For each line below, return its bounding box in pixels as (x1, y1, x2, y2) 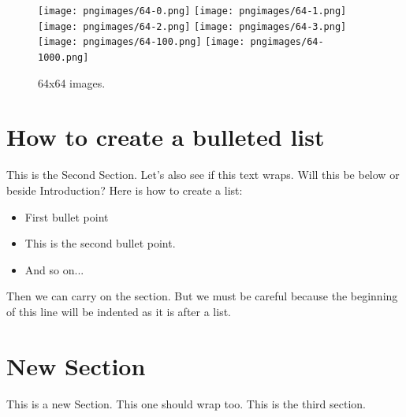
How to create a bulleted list (6, 121, 325, 153)
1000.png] (38, 51, 89, 63)
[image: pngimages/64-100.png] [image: (38, 36, 245, 48)
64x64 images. (38, 74, 106, 91)
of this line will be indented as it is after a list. (6, 303, 232, 319)
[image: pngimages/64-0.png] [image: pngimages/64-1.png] (38, 6, 347, 17)
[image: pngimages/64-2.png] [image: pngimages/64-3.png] (38, 20, 347, 32)
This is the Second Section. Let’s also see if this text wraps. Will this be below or (6, 166, 400, 183)
